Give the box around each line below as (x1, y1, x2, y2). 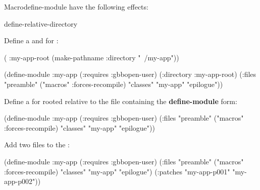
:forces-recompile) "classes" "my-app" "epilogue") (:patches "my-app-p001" (4, 166, 230, 176)
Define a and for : (4, 35, 59, 46)
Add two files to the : (4, 139, 70, 150)
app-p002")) (4, 176, 41, 186)
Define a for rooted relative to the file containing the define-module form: (4, 96, 237, 106)
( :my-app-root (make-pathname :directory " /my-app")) (4, 52, 179, 62)
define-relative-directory (4, 18, 78, 29)
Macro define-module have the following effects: (4, 2, 148, 12)
